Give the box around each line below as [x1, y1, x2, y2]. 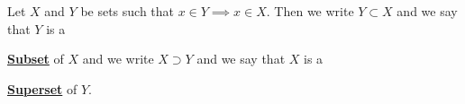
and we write [82, 49, 154, 68]
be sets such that [80, 2, 175, 20]
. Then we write [266, 2, 354, 20]
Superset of [7, 79, 77, 98]
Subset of [7, 49, 64, 68]
